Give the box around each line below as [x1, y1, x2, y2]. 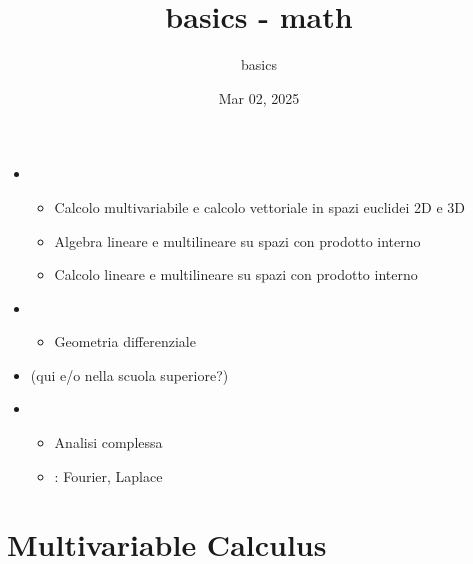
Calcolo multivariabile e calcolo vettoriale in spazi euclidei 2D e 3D [54, 196, 465, 217]
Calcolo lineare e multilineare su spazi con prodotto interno [54, 264, 418, 285]
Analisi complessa [54, 432, 163, 453]
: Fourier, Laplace [54, 465, 163, 486]
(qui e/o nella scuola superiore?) [30, 364, 229, 385]
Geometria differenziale [54, 331, 196, 352]
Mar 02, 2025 [218, 87, 300, 108]
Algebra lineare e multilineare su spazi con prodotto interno [54, 230, 421, 251]
